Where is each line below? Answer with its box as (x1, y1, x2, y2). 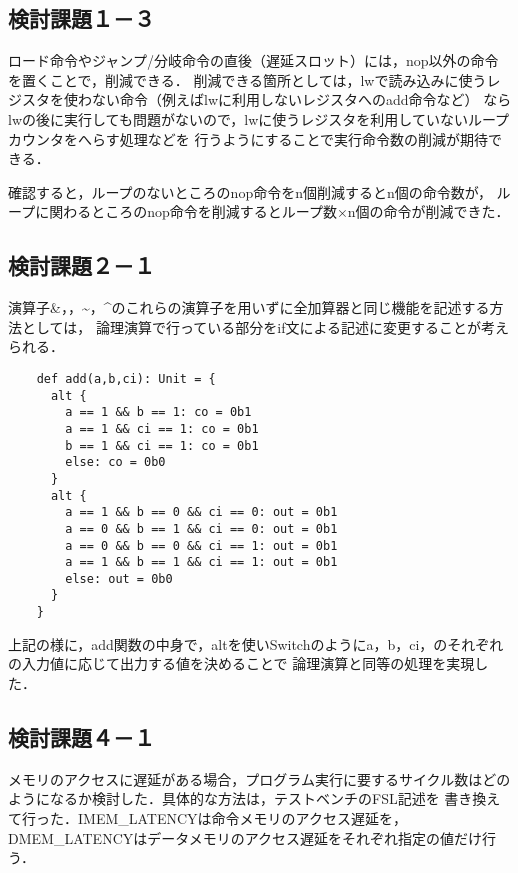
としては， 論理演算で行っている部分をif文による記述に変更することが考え (21, 316, 510, 337)
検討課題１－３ (8, 3, 155, 34)
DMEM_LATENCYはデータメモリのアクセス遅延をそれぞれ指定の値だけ (8, 827, 483, 848)
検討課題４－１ (8, 721, 155, 752)
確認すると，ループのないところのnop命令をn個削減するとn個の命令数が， (8, 181, 492, 202)
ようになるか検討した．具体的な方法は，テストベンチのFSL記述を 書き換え (8, 788, 501, 809)
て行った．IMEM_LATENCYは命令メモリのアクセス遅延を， (8, 807, 407, 828)
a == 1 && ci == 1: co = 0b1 (65, 421, 259, 436)
